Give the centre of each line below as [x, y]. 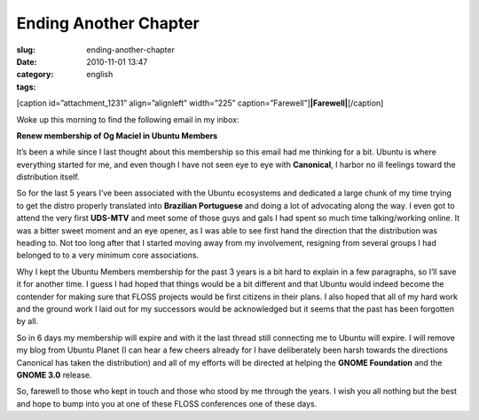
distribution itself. [48, 177]
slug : [26, 50]
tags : [26, 87]
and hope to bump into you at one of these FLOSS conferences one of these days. [167, 403]
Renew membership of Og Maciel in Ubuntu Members [117, 135]
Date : [27, 61]
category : [35, 75]
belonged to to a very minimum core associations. [108, 255]
